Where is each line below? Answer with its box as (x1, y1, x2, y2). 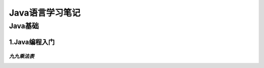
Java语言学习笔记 (9, 7, 81, 18)
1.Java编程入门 (9, 38, 55, 46)
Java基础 (9, 22, 39, 30)
